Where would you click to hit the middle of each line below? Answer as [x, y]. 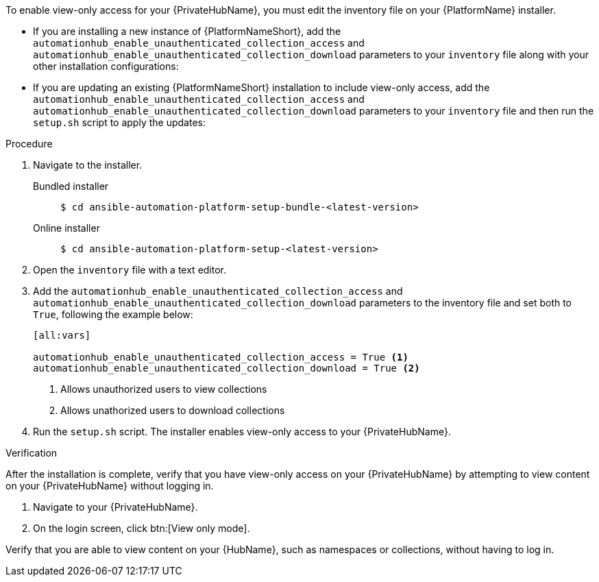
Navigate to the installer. [88, 165]
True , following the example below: [113, 314]
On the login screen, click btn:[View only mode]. [142, 528]
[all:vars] [62, 335]
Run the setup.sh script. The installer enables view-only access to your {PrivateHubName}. [242, 432]
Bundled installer [71, 186]
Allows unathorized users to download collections [173, 410]
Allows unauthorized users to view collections [164, 389]
